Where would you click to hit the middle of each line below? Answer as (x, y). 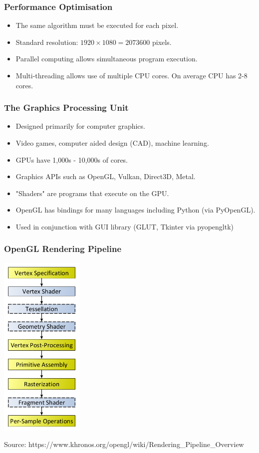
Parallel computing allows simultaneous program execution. (107, 59)
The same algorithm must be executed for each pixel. (97, 25)
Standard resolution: (47, 42)
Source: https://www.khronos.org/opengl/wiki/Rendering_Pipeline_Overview (124, 444)
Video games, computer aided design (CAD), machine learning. (112, 143)
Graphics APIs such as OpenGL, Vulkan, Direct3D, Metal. (106, 176)
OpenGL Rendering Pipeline (63, 249)
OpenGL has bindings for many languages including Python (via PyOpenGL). (135, 210)
